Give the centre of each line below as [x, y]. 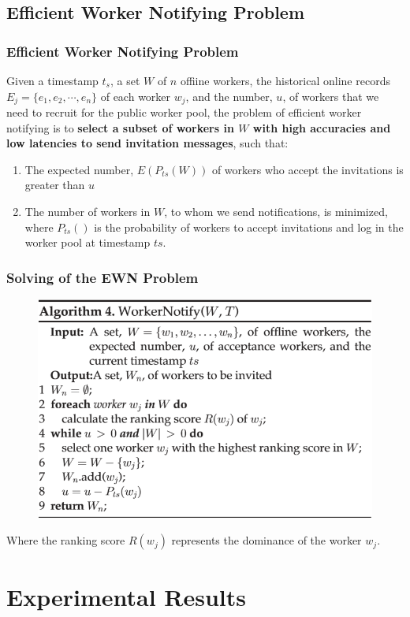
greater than [55, 185]
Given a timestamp [52, 80]
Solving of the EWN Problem [102, 277]
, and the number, [229, 96]
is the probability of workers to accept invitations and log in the [249, 227]
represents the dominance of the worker [266, 540]
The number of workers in [88, 212]
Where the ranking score [66, 540]
